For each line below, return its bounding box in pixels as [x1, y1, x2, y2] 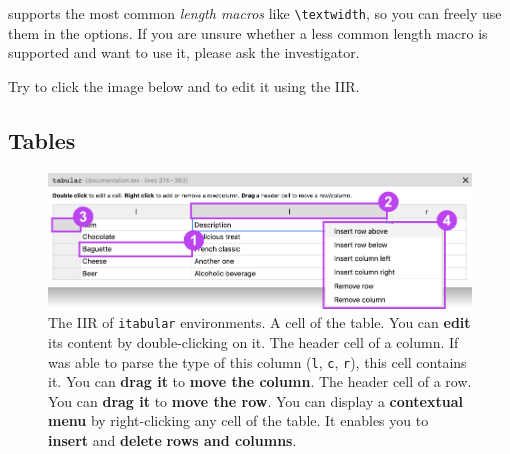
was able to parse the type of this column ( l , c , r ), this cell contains [48, 351, 467, 372]
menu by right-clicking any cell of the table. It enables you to [48, 410, 429, 431]
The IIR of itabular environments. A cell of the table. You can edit [48, 312, 471, 333]
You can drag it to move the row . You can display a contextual [48, 390, 463, 411]
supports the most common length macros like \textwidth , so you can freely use [8, 3, 502, 23]
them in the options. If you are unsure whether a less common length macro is [8, 22, 488, 43]
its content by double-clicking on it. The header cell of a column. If [48, 331, 459, 352]
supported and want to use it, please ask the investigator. [8, 42, 360, 63]
